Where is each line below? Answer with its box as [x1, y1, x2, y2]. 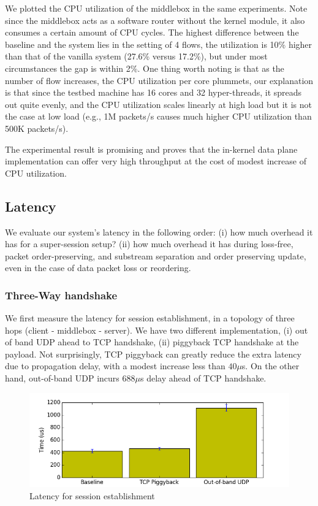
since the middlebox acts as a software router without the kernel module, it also [5, 13, 305, 26]
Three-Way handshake [5, 287, 118, 302]
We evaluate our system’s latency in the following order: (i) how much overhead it [5, 225, 313, 238]
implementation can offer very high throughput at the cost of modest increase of [5, 155, 306, 167]
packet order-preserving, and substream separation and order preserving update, [5, 249, 306, 262]
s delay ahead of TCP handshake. [140, 372, 267, 385]
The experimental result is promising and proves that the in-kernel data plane [5, 142, 298, 155]
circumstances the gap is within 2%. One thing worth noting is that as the [5, 61, 284, 74]
